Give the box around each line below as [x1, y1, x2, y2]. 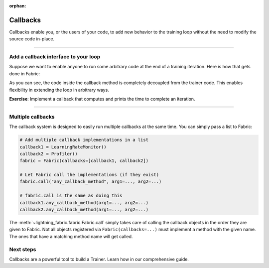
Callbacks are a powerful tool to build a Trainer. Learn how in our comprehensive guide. [9, 256, 189, 262]
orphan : [9, 3, 26, 8]
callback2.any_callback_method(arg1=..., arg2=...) [19, 207, 149, 213]
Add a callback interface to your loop [9, 53, 101, 60]
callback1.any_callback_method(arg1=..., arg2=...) [19, 200, 149, 205]
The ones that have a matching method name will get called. [9, 233, 133, 239]
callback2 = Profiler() [19, 151, 78, 156]
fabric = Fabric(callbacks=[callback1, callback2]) [19, 158, 149, 164]
